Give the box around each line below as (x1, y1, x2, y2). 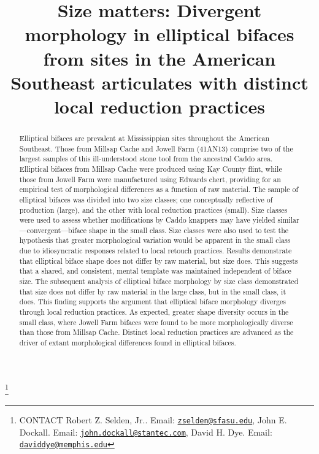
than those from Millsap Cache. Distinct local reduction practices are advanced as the (19, 327, 294, 337)
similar (277, 215, 299, 225)
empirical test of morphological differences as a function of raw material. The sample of (19, 184, 299, 194)
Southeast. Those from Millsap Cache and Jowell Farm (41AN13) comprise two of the (19, 143, 293, 153)
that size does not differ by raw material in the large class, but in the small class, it (19, 286, 286, 296)
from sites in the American (43, 45, 276, 71)
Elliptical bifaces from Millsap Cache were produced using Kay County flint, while (19, 163, 282, 174)
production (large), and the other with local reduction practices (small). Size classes (19, 204, 288, 215)
